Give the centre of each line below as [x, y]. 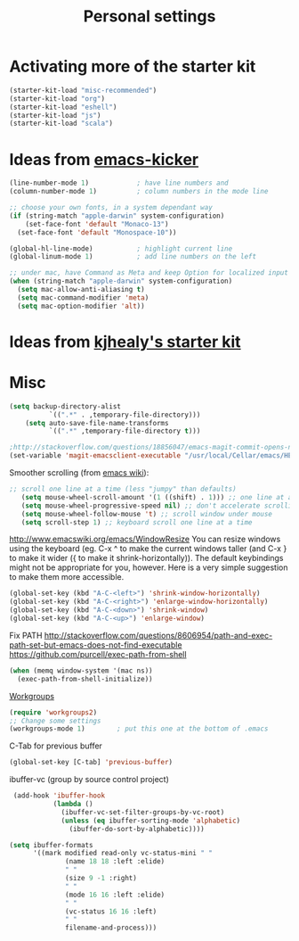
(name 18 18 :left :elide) [115, 862]
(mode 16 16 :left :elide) [115, 895]
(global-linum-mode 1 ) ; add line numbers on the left [133, 257]
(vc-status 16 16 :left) [111, 912]
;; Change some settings [55, 721]
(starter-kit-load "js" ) [55, 115]
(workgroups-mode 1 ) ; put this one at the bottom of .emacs [139, 729]
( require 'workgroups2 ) [53, 712]
